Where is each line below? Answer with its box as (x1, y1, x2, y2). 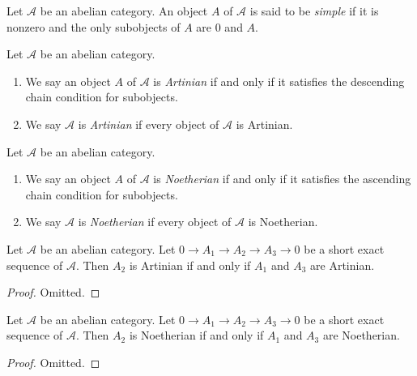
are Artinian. (310, 256, 375, 273)
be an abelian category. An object (40, 2, 208, 19)
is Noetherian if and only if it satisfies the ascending (153, 170, 411, 187)
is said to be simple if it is (249, 2, 379, 19)
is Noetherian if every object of (78, 213, 232, 230)
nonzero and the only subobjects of (6, 18, 181, 35)
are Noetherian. (322, 327, 400, 344)
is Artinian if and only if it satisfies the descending (153, 72, 405, 89)
